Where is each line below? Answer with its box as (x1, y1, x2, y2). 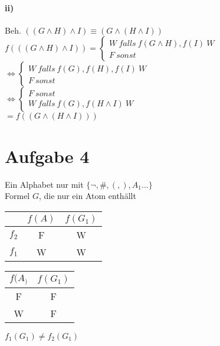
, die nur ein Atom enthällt (38, 190, 136, 202)
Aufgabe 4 (5, 143, 90, 168)
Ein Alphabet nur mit (5, 178, 84, 190)
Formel (5, 190, 30, 202)
